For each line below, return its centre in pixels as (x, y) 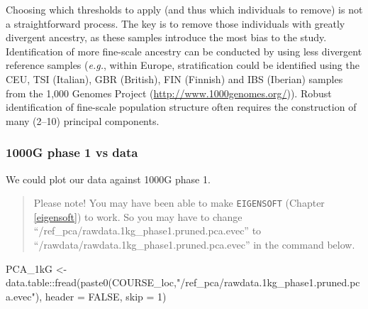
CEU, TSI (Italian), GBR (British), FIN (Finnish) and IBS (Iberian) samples (174, 78)
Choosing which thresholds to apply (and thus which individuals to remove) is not (184, 9)
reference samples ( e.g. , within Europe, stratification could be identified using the (183, 65)
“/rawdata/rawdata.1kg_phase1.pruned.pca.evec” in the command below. (194, 244)
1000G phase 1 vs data (72, 152)
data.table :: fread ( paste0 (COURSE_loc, (91, 282)
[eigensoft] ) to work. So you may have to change (138, 216)
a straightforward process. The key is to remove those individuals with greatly (175, 23)
